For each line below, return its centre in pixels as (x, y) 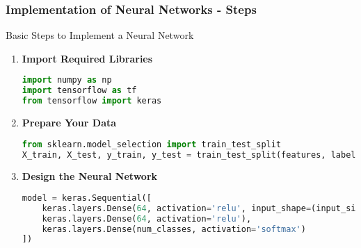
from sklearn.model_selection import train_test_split (152, 144)
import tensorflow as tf (79, 91)
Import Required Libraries (87, 58)
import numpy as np (67, 80)
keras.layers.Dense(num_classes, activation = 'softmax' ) (174, 229)
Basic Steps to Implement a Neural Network (100, 35)
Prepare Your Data (69, 123)
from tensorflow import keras (92, 101)
